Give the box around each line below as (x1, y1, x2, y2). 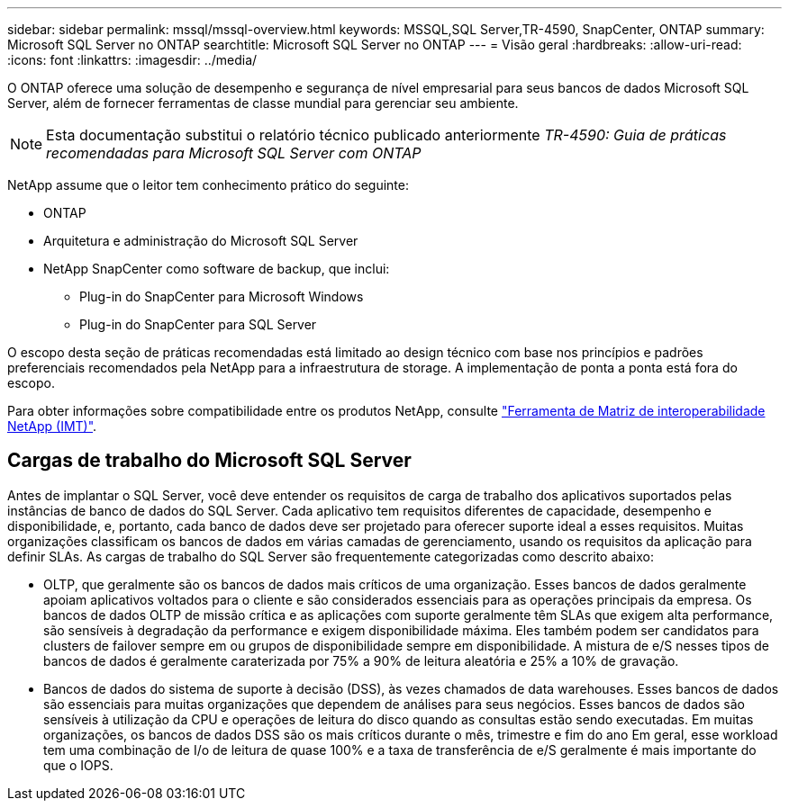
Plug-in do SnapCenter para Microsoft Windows (79, 289, 364, 304)
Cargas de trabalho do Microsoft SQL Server (7, 449, 412, 472)
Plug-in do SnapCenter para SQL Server (79, 317, 317, 332)
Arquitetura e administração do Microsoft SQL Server (43, 233, 358, 248)
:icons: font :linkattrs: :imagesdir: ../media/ (7, 52, 258, 67)
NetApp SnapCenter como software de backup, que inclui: (43, 261, 390, 276)
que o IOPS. (43, 757, 113, 773)
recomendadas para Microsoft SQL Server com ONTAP (46, 144, 422, 162)
